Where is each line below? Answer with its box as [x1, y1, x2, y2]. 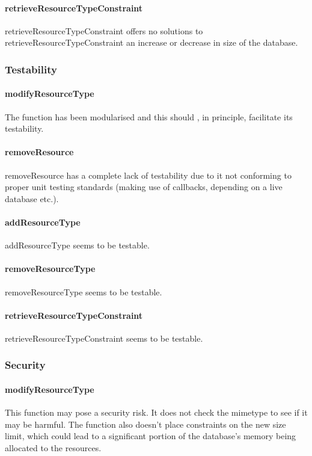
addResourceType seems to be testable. [5, 239, 150, 251]
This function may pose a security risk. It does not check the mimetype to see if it [5, 406, 308, 419]
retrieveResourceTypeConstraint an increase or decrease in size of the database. [5, 36, 298, 49]
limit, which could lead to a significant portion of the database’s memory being [5, 430, 296, 442]
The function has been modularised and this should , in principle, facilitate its [5, 110, 293, 123]
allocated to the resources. [5, 441, 102, 454]
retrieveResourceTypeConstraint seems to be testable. [5, 331, 203, 344]
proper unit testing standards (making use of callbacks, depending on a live [5, 180, 283, 193]
